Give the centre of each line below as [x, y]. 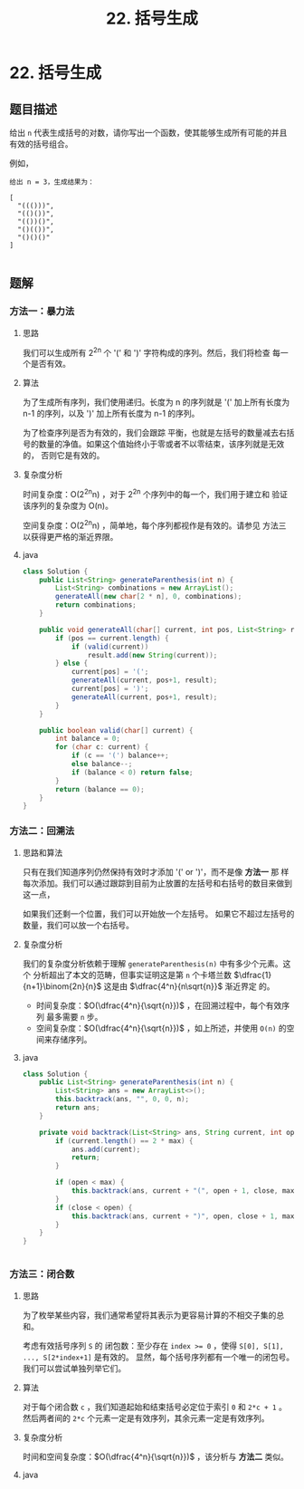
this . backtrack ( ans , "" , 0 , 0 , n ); [123, 1100]
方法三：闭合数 [42, 1274]
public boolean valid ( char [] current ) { [116, 730]
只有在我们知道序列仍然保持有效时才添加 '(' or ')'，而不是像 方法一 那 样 [156, 871]
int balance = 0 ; [88, 739]
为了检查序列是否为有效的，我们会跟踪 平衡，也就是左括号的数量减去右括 [158, 433]
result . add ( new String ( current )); [152, 655]
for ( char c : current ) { [102, 747]
